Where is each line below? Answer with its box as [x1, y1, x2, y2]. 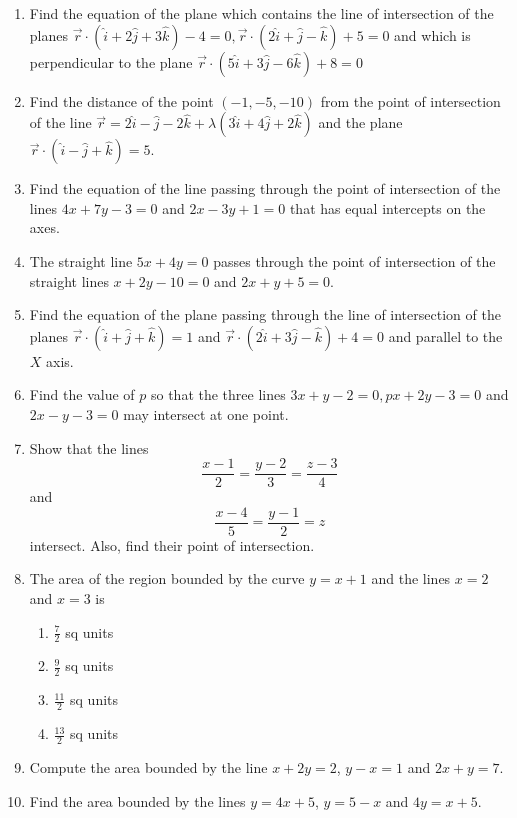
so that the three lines [150, 384, 286, 405]
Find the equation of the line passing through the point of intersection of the [29, 178, 501, 199]
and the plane [318, 112, 403, 133]
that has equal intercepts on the [289, 197, 486, 218]
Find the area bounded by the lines [29, 790, 246, 811]
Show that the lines [29, 437, 149, 458]
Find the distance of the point [29, 90, 214, 111]
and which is [394, 24, 471, 45]
